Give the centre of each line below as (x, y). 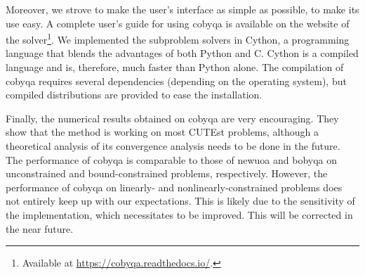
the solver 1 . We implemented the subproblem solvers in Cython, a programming (178, 38)
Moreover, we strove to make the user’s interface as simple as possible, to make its (182, 9)
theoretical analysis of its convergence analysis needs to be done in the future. (173, 146)
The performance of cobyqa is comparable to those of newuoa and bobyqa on (172, 159)
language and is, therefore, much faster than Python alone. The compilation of (175, 67)
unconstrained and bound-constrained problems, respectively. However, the (167, 173)
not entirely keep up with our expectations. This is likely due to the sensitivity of (180, 201)
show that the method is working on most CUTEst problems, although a (162, 132)
